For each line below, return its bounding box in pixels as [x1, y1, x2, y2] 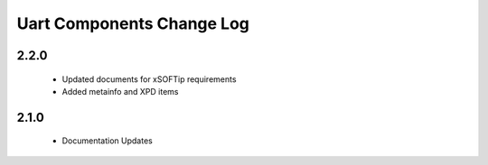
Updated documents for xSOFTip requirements [61, 73, 237, 85]
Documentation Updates [61, 135, 153, 146]
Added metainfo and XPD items [61, 86, 180, 96]
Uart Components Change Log [16, 14, 250, 33]
